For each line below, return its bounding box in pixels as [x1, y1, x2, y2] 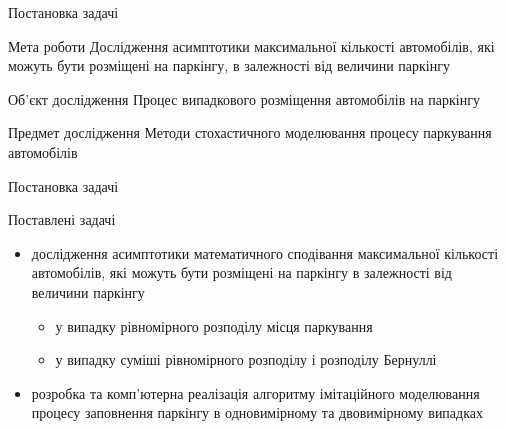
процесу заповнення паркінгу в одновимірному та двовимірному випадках [31, 402, 484, 423]
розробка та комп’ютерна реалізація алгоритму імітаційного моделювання [31, 382, 480, 403]
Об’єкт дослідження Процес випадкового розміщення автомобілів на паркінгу [8, 88, 480, 109]
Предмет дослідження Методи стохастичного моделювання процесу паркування [8, 122, 492, 143]
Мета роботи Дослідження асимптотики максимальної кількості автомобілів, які [8, 35, 495, 56]
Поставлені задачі [8, 209, 116, 230]
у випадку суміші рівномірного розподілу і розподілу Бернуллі [55, 349, 437, 370]
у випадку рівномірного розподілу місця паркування [55, 315, 373, 336]
